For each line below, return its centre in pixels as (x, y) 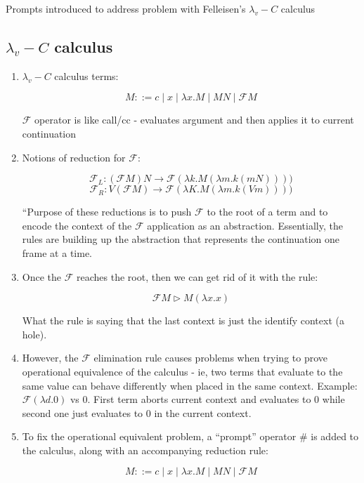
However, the (50, 358)
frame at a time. (57, 252)
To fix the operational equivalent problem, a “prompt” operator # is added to (190, 436)
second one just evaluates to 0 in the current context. (137, 412)
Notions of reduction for (74, 157)
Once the (42, 276)
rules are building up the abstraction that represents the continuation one (181, 239)
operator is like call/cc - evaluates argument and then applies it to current (194, 120)
